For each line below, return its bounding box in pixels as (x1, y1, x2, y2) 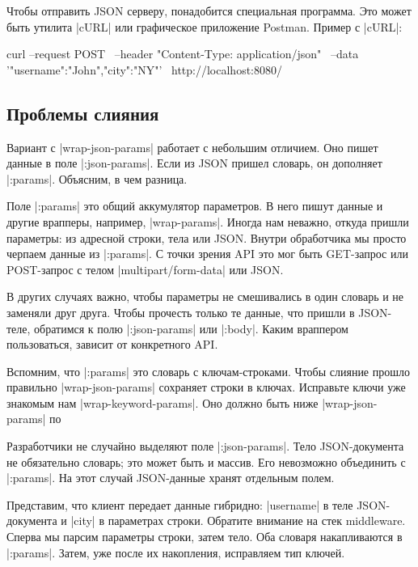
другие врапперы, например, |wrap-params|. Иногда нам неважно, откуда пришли (6, 213, 409, 230)
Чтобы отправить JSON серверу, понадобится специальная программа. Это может (6, 2, 412, 19)
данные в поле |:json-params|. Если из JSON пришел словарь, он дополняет (6, 154, 382, 171)
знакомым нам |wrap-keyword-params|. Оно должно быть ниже (6, 394, 319, 411)
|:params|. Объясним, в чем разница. (6, 170, 188, 187)
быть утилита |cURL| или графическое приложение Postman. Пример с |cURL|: (6, 18, 403, 35)
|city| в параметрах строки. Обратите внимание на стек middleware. (70, 512, 406, 529)
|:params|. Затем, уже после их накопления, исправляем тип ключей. (6, 544, 345, 561)
